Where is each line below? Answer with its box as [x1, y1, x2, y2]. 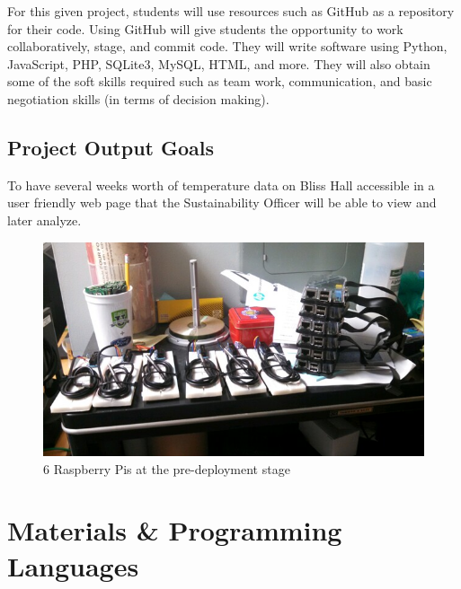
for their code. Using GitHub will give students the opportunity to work [7, 19, 403, 38]
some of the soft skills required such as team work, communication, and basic [7, 72, 432, 91]
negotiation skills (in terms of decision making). [7, 89, 270, 108]
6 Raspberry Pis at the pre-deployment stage [43, 459, 290, 478]
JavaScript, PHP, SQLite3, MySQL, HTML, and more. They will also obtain [7, 54, 430, 73]
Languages [7, 547, 139, 584]
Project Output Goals [7, 133, 215, 161]
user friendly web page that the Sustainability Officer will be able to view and [7, 193, 437, 212]
